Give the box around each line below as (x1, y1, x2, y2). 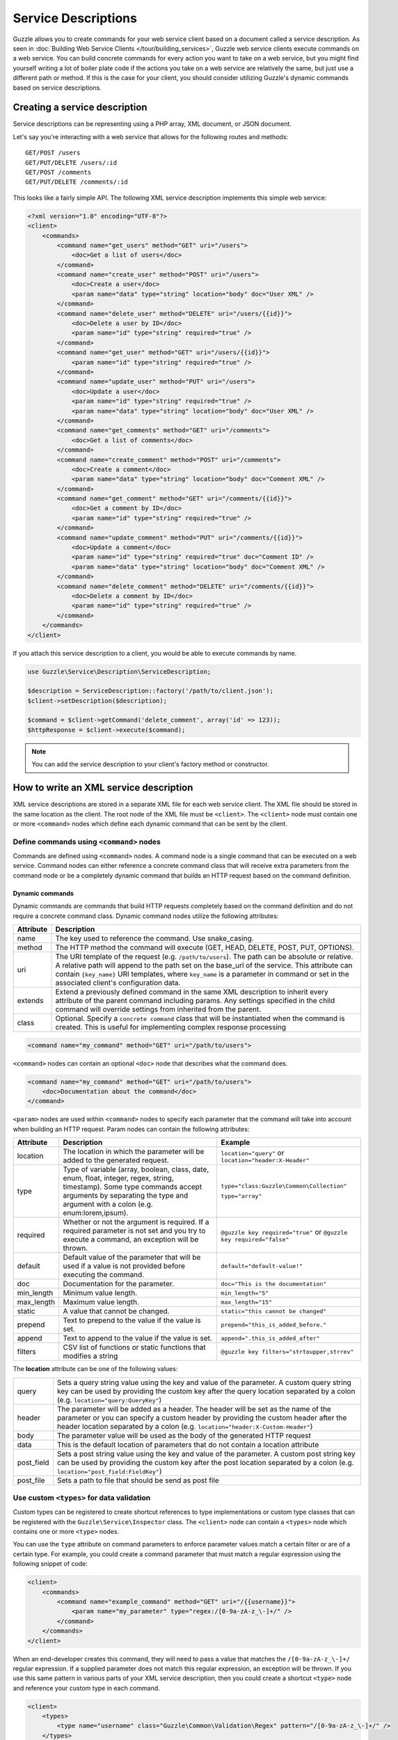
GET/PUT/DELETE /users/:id (25, 159, 118, 166)
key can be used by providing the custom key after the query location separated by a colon (56, 1386, 356, 1395)
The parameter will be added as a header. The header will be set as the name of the (56, 1404, 332, 1414)
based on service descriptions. (13, 84, 102, 92)
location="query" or (221, 1148, 285, 1157)
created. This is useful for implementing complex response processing (55, 1022, 287, 1031)
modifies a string (63, 1351, 118, 1361)
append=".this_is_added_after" (221, 1334, 320, 1342)
